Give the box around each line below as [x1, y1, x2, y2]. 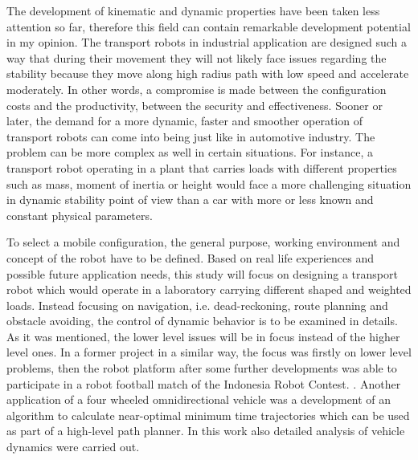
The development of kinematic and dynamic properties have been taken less [6, 2, 380, 18]
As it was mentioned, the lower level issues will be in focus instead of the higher [6, 328, 400, 344]
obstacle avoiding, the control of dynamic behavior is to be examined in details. [6, 312, 398, 329]
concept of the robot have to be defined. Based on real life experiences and [6, 249, 375, 266]
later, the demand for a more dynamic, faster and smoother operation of [6, 112, 363, 129]
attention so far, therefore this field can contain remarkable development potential [6, 18, 411, 35]
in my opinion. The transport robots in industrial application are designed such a [6, 34, 408, 51]
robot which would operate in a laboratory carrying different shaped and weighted [6, 281, 412, 298]
